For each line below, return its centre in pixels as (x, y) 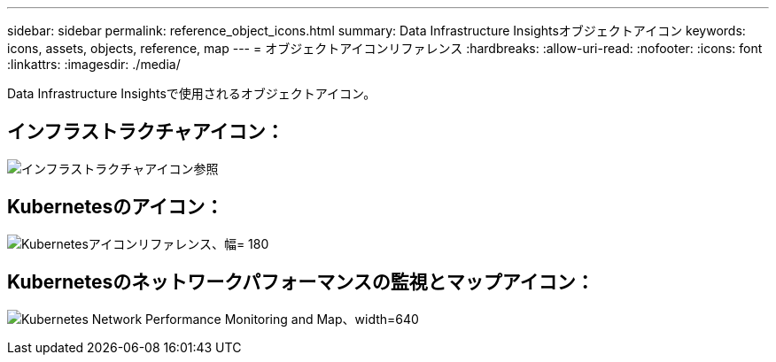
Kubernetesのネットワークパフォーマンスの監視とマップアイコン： (301, 282)
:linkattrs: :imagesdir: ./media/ (94, 64)
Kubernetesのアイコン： (116, 207)
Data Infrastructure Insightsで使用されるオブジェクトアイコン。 (192, 93)
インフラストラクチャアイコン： (146, 132)
